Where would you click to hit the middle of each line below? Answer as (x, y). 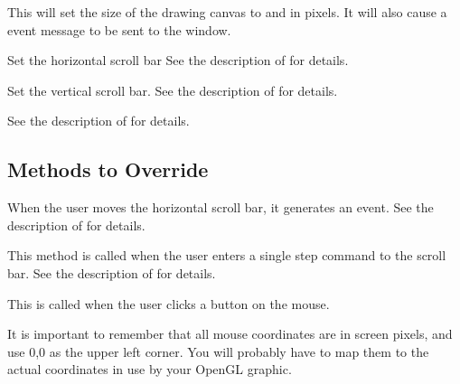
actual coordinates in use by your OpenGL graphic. (150, 369)
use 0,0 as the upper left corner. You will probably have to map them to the (218, 351)
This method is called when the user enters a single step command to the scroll (227, 255)
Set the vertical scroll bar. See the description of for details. (173, 90)
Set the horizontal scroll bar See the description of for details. (178, 60)
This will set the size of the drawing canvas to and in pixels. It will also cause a (227, 12)
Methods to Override (108, 169)
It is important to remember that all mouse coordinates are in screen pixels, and (230, 334)
